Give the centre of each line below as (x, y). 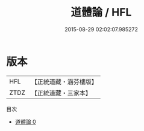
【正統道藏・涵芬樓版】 (64, 82)
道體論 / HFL (101, 12)
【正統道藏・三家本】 (61, 93)
